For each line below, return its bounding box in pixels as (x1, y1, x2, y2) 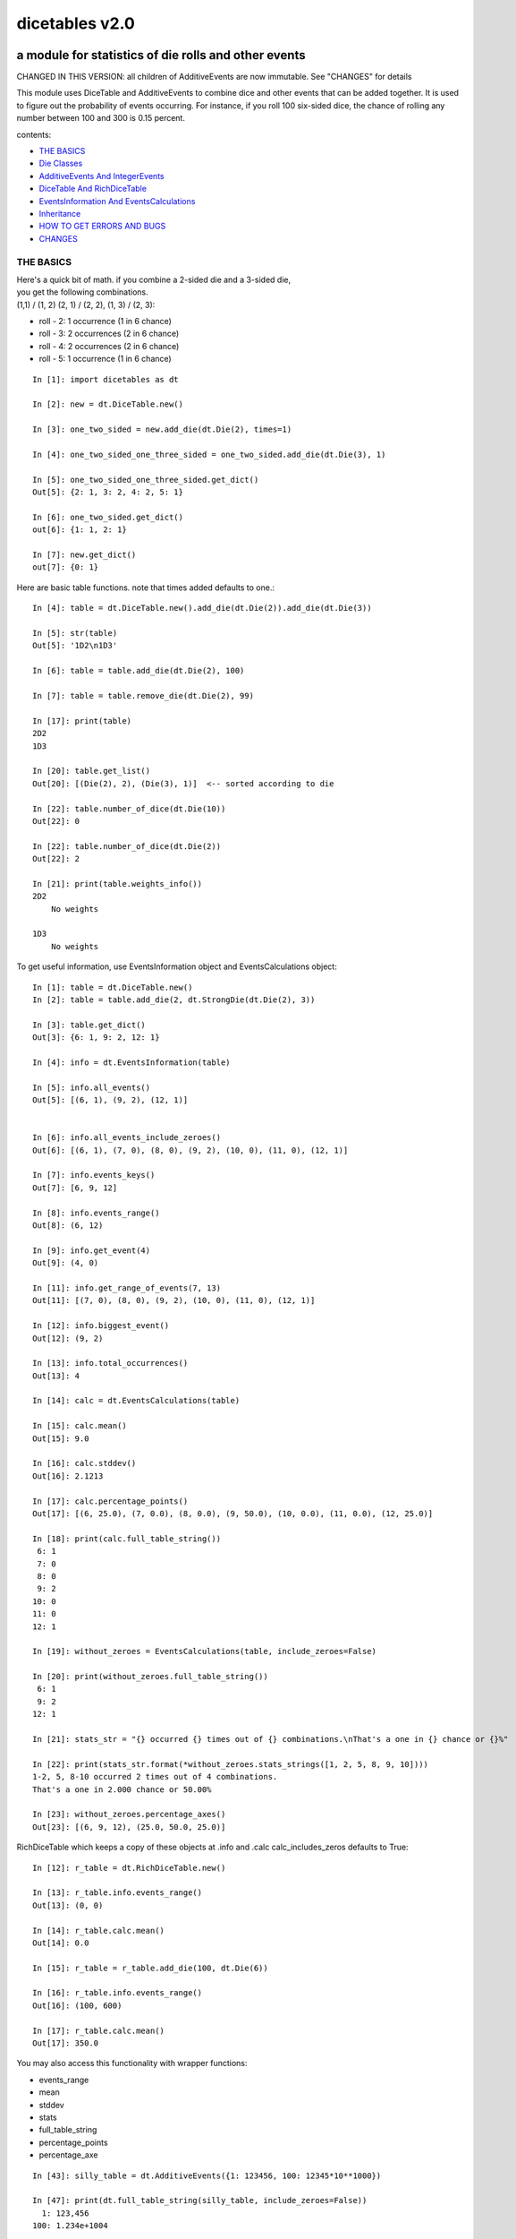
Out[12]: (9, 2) (32, 1333, 104, 1343)
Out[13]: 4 (32, 1370, 80, 1381)
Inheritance (38, 208, 81, 219)
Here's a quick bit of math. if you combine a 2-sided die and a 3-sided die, (16, 274, 291, 285)
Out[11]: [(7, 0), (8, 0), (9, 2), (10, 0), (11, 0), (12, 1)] (32, 1295, 316, 1306)
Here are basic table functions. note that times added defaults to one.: (16, 582, 275, 593)
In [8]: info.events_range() (32, 1207, 160, 1218)
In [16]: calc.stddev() (32, 1458, 137, 1469)
